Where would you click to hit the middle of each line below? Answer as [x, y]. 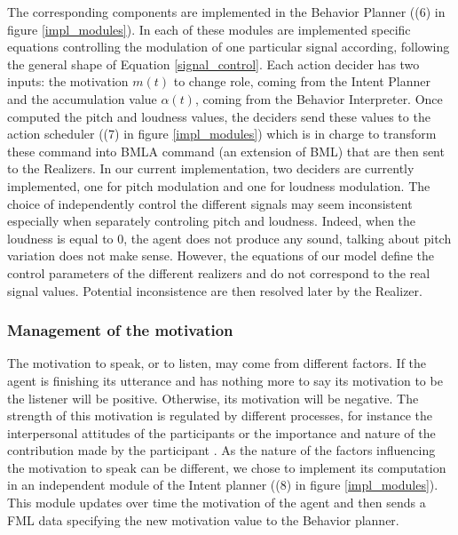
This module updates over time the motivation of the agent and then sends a [217, 503]
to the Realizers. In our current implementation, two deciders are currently [211, 168]
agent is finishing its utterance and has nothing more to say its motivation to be [225, 380]
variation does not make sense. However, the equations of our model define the [221, 256]
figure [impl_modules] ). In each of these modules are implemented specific [209, 29]
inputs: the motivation [68, 81]
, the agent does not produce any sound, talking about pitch [288, 238]
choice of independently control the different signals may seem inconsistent [210, 203]
